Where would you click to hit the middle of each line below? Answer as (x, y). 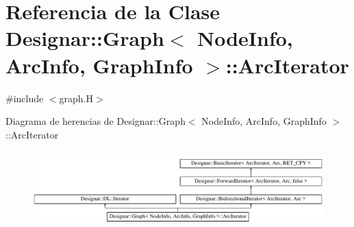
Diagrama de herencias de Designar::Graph (96, 121)
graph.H (76, 98)
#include (25, 98)
